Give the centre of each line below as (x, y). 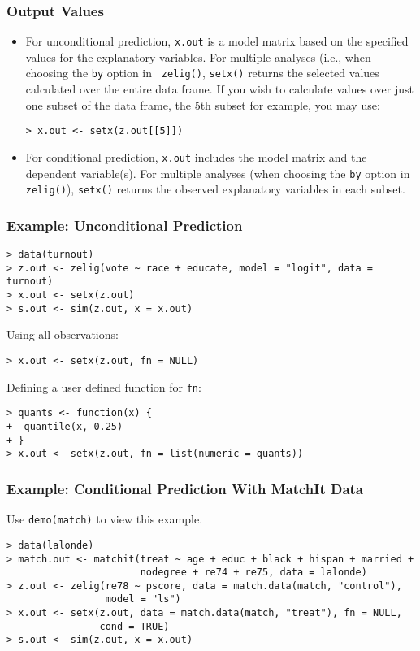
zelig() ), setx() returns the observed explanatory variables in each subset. (215, 189)
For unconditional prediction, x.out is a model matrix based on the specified (217, 41)
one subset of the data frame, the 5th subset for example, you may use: (203, 104)
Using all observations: (63, 334)
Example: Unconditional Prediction (125, 225)
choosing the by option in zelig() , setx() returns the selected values (202, 73)
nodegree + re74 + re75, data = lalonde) (253, 573)
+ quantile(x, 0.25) (65, 427)
